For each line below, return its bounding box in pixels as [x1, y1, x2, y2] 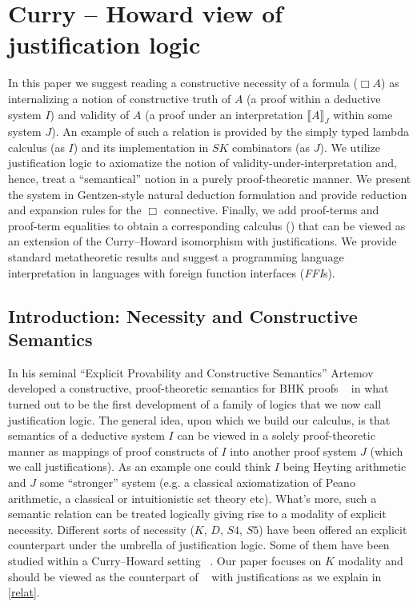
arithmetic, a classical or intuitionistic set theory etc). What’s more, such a [8, 489, 377, 506]
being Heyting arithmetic [283, 458, 407, 475]
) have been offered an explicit [259, 520, 407, 537]
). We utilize [319, 138, 380, 155]
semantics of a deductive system [8, 427, 165, 444]
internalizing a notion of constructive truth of [8, 90, 231, 106]
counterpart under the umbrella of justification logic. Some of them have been [8, 536, 390, 553]
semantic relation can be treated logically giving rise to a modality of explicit [8, 505, 387, 522]
